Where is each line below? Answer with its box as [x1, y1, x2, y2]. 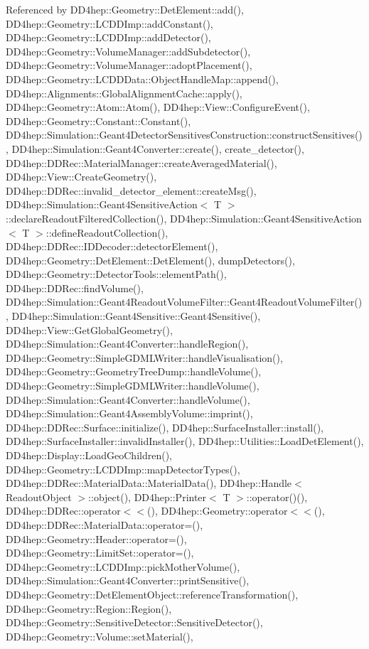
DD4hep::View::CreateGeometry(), [6, 169, 157, 184]
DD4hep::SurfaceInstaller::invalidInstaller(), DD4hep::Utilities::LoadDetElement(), [6, 434, 364, 449]
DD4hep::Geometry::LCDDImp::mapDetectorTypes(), [6, 461, 240, 476]
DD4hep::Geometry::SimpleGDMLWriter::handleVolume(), [6, 378, 260, 393]
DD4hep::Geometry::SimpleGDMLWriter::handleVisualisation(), [6, 350, 283, 365]
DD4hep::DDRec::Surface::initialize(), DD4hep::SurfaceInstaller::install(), [6, 419, 324, 434]
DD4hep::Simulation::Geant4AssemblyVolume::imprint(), [6, 406, 253, 421]
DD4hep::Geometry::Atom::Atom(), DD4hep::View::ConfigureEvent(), [6, 100, 310, 114]
